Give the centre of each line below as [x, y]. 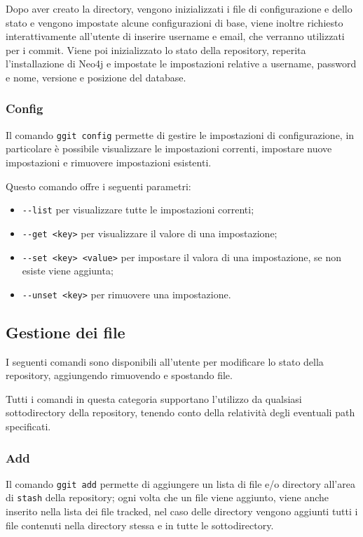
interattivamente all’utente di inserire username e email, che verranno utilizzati [175, 36]
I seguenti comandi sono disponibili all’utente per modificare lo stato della [165, 361]
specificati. [28, 426]
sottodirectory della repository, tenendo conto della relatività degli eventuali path [180, 412]
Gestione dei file [66, 332]
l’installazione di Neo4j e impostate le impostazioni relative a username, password [181, 64]
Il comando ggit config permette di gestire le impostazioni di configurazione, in [180, 134]
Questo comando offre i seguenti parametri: [98, 186]
